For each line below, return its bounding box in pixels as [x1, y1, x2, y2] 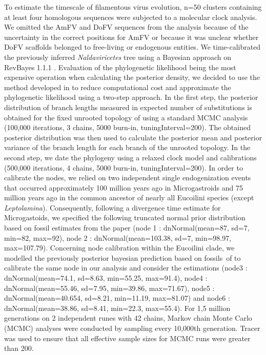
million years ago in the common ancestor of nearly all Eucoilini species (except [4, 192, 254, 203]
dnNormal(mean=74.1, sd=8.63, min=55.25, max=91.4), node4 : [4, 273, 208, 283]
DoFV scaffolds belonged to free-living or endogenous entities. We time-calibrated [4, 41, 261, 52]
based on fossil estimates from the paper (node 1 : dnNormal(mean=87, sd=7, [4, 222, 250, 233]
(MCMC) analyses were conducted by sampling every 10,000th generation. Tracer [4, 323, 260, 333]
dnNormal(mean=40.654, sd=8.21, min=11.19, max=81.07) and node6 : [4, 293, 230, 303]
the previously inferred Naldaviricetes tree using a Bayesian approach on [4, 51, 232, 62]
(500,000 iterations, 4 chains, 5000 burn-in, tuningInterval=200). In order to [4, 162, 243, 173]
